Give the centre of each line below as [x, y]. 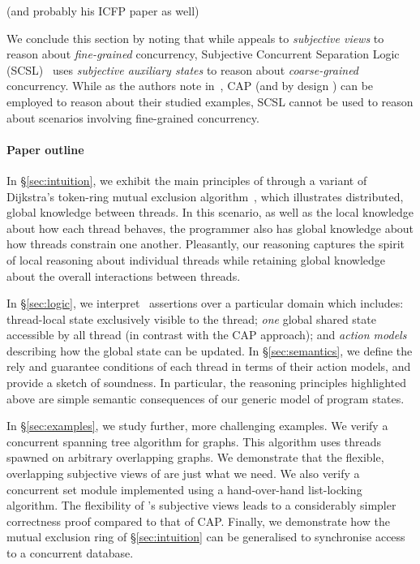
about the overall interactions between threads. [124, 276]
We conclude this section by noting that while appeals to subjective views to [195, 38]
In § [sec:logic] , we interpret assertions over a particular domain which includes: [205, 303]
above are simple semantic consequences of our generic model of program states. [206, 398]
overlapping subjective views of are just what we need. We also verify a [183, 474]
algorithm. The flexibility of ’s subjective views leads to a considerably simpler [201, 505]
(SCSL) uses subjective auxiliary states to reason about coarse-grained [183, 69]
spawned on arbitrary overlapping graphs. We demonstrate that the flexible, [195, 457]
